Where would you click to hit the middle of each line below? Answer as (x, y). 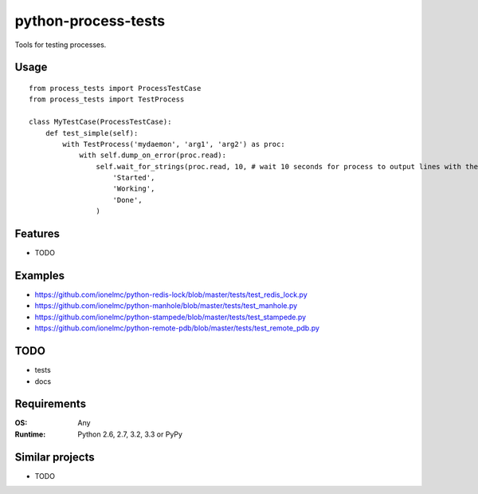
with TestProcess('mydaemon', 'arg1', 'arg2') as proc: (174, 144)
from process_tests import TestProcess (107, 99)
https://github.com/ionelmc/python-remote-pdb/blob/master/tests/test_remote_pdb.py (177, 328)
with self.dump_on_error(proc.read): (153, 155)
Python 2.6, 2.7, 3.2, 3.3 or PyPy (130, 434)
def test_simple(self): (92, 133)
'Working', (134, 189)
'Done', (127, 200)
